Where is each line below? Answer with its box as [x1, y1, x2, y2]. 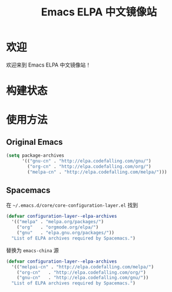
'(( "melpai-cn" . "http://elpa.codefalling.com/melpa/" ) [11, 264, 154, 270]
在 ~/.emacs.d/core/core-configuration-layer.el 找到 [6, 201, 138, 209]
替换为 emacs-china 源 [6, 247, 59, 254]
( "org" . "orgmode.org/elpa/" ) [16, 224, 99, 230]
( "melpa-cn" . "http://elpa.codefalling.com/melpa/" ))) [27, 169, 167, 175]
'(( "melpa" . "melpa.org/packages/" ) [11, 219, 104, 225]
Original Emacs [6, 137, 63, 147]
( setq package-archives [6, 152, 65, 159]
